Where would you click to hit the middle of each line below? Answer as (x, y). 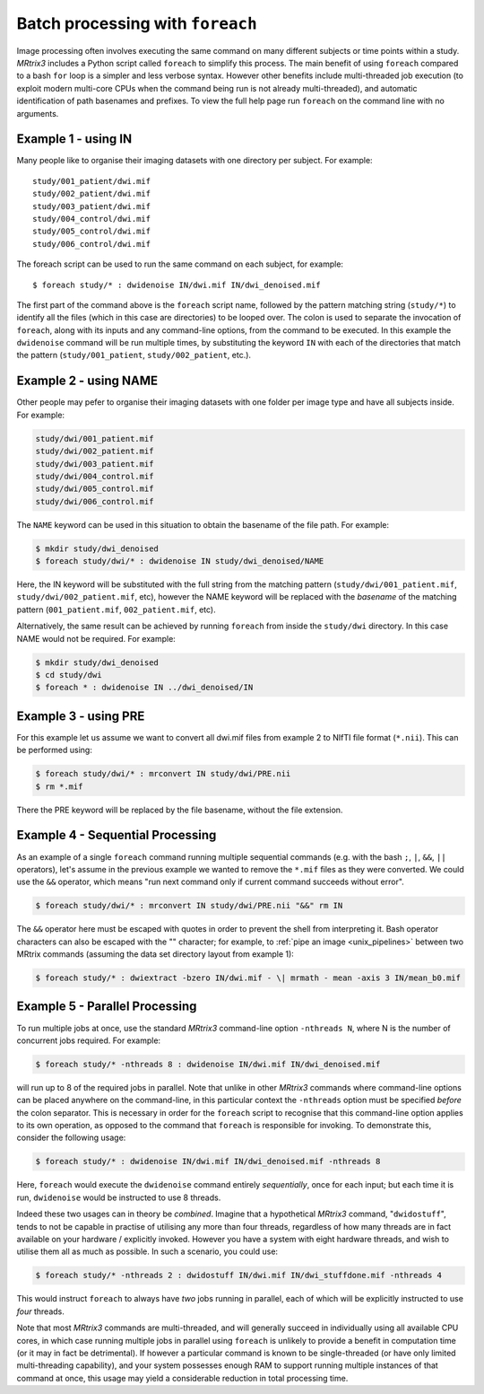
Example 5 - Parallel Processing (107, 1007)
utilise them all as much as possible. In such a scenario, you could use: (147, 1251)
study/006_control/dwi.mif (92, 244)
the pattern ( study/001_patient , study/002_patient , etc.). (134, 355)
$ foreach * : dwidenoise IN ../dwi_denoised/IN (144, 688)
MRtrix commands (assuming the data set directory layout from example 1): (156, 954)
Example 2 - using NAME (87, 381)
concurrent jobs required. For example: (89, 1040)
